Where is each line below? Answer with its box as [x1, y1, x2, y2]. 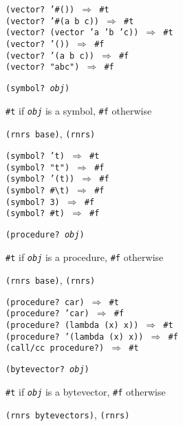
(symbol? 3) [6, 197, 60, 207]
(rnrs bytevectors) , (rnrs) [6, 407, 130, 422]
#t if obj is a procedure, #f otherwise [6, 249, 164, 264]
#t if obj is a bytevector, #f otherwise [6, 384, 166, 398]
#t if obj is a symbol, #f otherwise [6, 103, 152, 117]
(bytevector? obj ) [6, 365, 89, 375]
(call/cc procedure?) [6, 343, 105, 354]
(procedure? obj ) [6, 229, 85, 240]
